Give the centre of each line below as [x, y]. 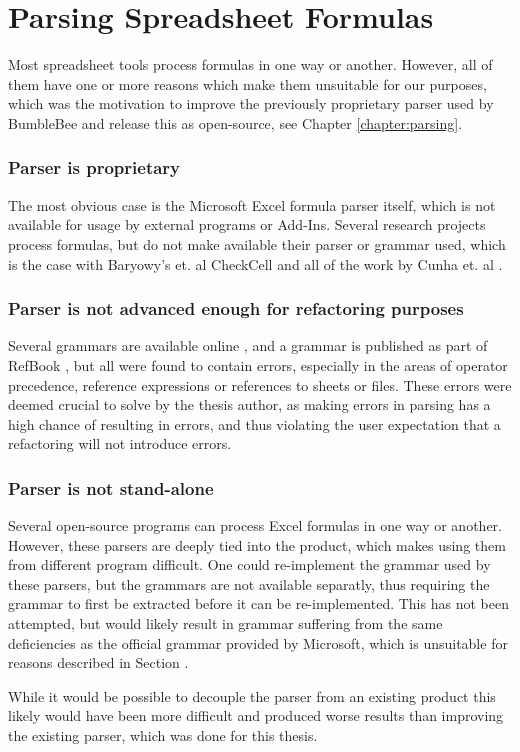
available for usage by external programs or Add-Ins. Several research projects [247, 224]
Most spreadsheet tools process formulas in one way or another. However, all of [250, 64]
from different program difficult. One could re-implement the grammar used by [249, 564]
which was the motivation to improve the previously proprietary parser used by [251, 103]
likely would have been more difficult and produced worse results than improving [256, 715]
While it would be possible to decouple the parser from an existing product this [252, 695]
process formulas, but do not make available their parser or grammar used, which [257, 243]
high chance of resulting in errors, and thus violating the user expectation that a [254, 423]
